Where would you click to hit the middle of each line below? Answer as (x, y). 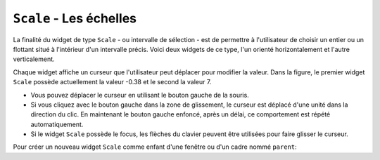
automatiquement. (57, 124)
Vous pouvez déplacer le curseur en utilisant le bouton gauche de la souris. (140, 95)
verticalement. (34, 59)
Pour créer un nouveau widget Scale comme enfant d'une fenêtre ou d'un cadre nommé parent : (155, 147)
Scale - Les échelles (75, 18)
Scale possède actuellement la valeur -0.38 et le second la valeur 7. (112, 82)
